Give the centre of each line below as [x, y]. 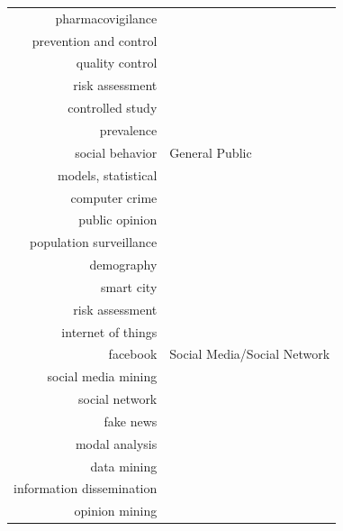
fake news [131, 421]
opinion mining [116, 511]
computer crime [114, 197]
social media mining [102, 376]
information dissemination [86, 488]
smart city [129, 286]
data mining [124, 466]
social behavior [116, 152]
